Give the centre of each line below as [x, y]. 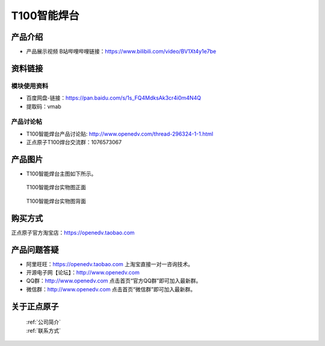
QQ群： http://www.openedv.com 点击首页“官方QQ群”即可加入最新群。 [114, 281]
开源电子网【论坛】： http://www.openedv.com [83, 273]
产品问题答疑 [35, 250]
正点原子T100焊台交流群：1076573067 [74, 142]
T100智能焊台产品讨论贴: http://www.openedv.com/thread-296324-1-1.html [120, 134]
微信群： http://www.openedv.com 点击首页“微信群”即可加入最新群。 [111, 289]
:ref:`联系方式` [44, 330]
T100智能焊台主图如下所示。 [61, 174]
